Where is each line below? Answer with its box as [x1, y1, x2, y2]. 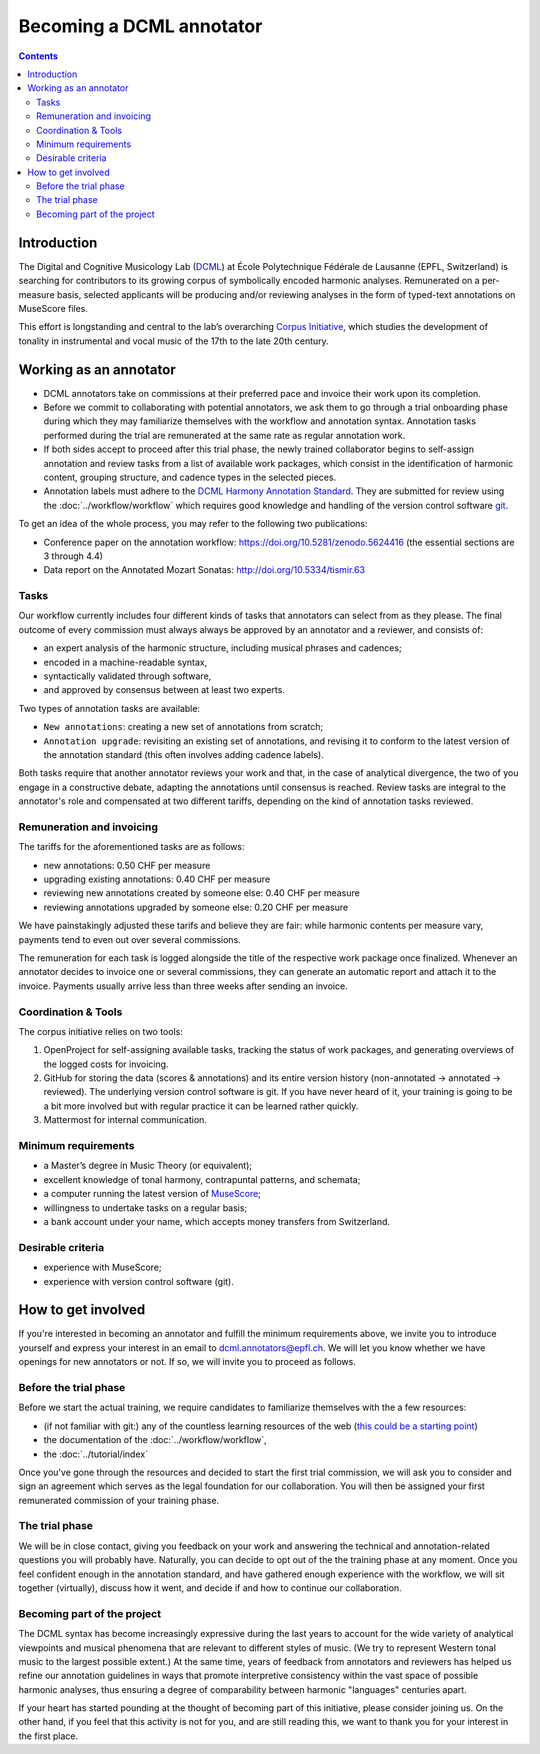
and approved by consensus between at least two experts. [43, 684, 285, 696]
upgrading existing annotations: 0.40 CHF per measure [43, 873, 271, 885]
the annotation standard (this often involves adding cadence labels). [43, 748, 324, 760]
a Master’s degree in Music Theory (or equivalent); [43, 1160, 253, 1172]
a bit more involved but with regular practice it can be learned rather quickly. [43, 1100, 359, 1112]
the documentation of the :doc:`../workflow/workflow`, [43, 1434, 267, 1446]
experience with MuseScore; [43, 1261, 162, 1274]
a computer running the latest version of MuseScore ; [43, 1188, 262, 1200]
